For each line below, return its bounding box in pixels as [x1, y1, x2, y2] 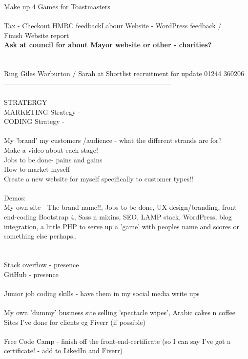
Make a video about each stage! [4, 144, 98, 155]
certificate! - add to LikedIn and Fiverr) [4, 345, 123, 356]
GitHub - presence [4, 269, 59, 279]
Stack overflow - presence [4, 259, 79, 270]
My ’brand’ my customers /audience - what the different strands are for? [4, 135, 222, 145]
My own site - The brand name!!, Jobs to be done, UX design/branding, [4, 202, 220, 212]
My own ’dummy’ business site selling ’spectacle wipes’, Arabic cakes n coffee [4, 307, 235, 317]
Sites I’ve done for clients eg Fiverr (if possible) [4, 317, 145, 327]
